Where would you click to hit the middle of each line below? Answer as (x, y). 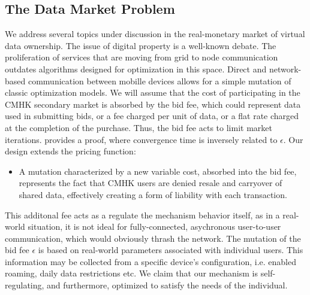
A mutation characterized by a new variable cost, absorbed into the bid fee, (158, 171)
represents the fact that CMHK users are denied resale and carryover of (151, 183)
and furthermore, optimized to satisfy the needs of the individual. (167, 285)
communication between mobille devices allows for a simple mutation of (159, 80)
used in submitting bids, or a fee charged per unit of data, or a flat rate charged (152, 116)
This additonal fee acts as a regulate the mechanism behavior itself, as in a (142, 215)
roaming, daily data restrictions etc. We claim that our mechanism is (132, 273)
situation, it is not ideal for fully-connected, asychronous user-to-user (154, 226)
